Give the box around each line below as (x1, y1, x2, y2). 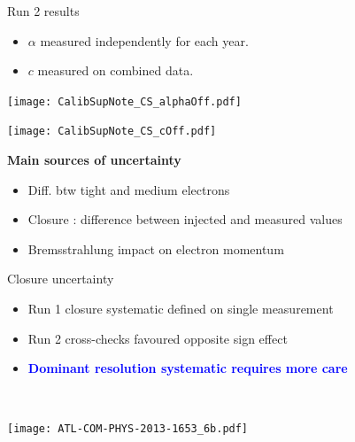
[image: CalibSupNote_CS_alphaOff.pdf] (7, 95, 242, 108)
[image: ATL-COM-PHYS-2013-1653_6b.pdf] (7, 423, 249, 436)
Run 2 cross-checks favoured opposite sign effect (27, 329, 288, 347)
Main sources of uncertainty (7, 151, 181, 169)
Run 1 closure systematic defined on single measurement (27, 299, 334, 318)
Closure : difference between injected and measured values (27, 210, 343, 229)
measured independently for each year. (40, 31, 249, 50)
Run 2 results (7, 2, 80, 19)
